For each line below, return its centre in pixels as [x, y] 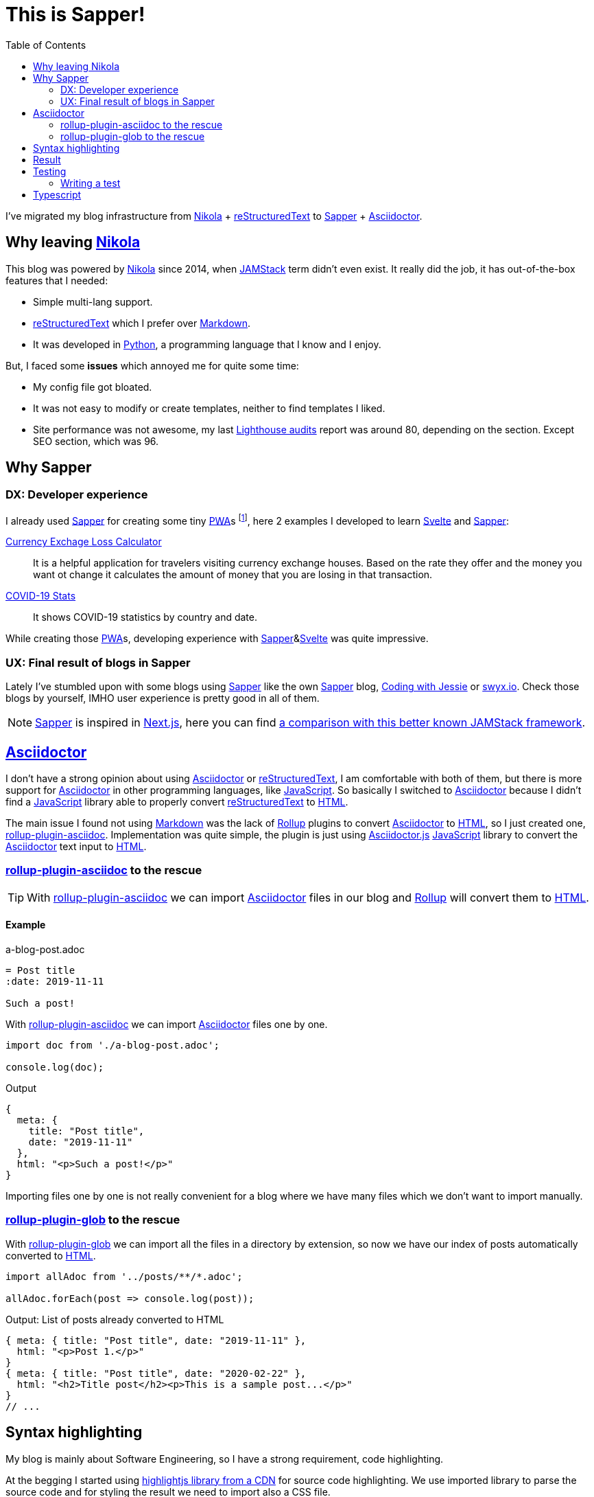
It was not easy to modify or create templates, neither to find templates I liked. [209, 408]
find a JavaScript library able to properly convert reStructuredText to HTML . [177, 802]
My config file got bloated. [93, 387]
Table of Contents [46, 45]
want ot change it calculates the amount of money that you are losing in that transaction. [233, 575]
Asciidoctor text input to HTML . [76, 847]
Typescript [57, 194]
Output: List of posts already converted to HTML [115, 1319]
